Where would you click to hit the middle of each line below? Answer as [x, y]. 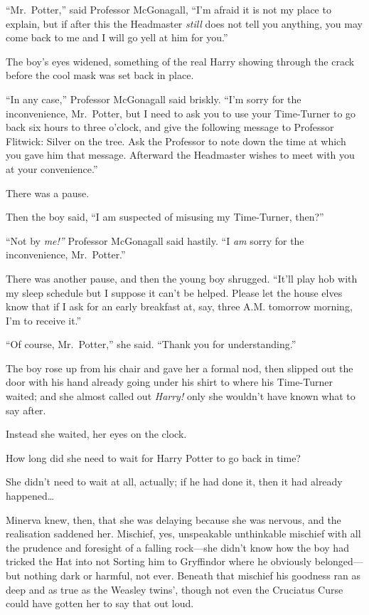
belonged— [339, 561]
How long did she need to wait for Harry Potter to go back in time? [153, 457]
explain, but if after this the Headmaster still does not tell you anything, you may [184, 23]
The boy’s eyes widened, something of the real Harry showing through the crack [180, 61]
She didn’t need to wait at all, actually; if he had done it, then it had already [174, 482]
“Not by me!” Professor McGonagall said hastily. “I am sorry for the [155, 240]
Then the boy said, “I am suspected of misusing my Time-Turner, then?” [165, 217]
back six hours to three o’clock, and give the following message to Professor [170, 127]
